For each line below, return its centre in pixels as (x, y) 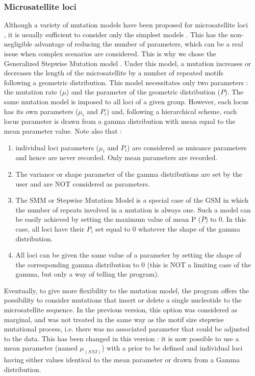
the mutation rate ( (33, 92)
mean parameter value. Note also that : (63, 130)
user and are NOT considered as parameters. (83, 183)
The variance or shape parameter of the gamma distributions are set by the (129, 174)
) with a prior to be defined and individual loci (172, 348)
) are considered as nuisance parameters (187, 147)
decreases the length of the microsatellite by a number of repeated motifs (114, 73)
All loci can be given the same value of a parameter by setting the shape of (128, 255)
